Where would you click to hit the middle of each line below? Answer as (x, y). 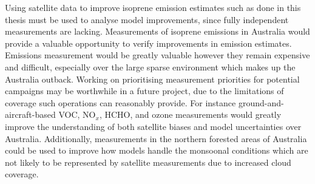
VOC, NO (77, 114)
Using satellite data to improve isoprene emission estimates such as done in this (153, 7)
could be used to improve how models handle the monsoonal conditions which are (157, 150)
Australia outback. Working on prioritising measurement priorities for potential (152, 79)
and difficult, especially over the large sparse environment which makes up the (150, 66)
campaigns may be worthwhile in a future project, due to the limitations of (144, 91)
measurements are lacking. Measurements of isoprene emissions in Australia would (157, 31)
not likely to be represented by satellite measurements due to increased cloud (148, 162)
